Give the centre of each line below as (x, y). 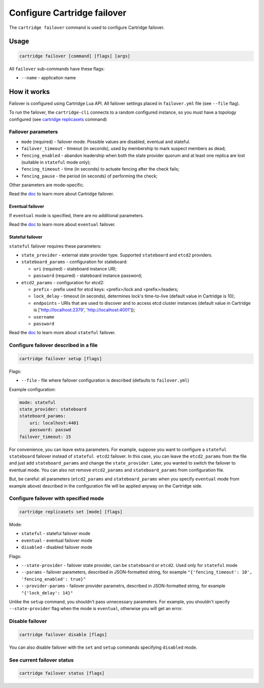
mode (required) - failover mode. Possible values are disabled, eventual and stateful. (106, 142)
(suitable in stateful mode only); (56, 162)
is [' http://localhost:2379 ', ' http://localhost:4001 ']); (84, 310)
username (44, 317)
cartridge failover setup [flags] (61, 358)
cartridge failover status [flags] (62, 673)
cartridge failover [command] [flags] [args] (75, 56)
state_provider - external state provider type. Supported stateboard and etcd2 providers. (117, 255)
